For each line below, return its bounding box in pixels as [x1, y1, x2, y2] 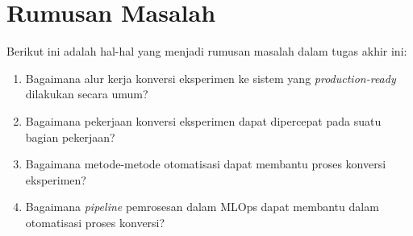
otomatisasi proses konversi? [25, 213, 165, 230]
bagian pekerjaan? [25, 128, 115, 145]
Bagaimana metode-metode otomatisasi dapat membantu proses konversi [25, 155, 386, 172]
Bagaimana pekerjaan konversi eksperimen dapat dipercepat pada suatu [25, 112, 382, 129]
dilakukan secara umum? [25, 85, 148, 102]
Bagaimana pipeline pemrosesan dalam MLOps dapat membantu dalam [25, 198, 379, 215]
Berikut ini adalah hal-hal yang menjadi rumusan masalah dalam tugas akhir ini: [6, 43, 407, 60]
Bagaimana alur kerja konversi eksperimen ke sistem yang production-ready [25, 69, 396, 86]
